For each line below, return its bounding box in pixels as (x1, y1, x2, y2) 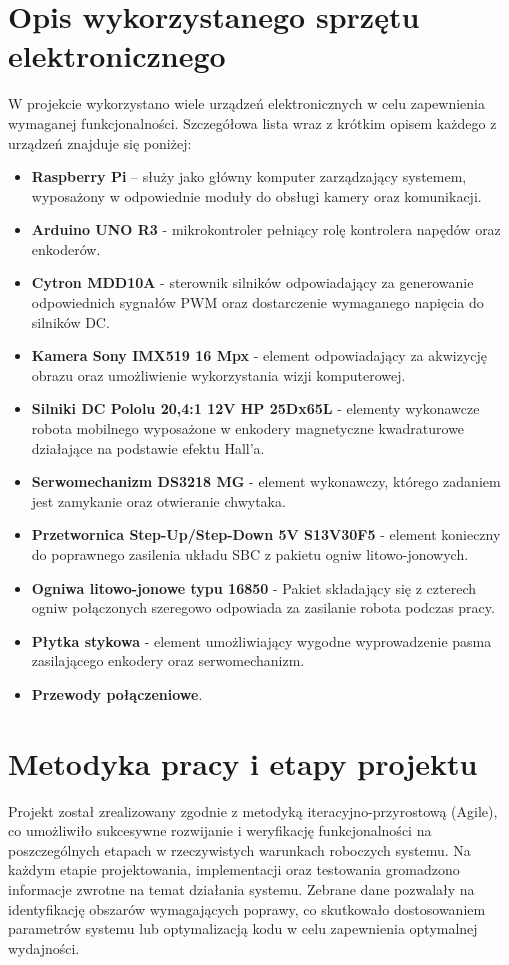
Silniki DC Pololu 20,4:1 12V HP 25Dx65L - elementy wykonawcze (31, 398, 480, 419)
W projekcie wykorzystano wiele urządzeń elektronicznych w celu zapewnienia (8, 93, 485, 114)
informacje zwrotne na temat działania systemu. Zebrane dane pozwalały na (8, 879, 475, 900)
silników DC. (31, 311, 110, 332)
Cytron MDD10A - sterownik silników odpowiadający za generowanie (31, 272, 474, 293)
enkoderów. (31, 238, 101, 259)
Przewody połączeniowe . (31, 683, 203, 704)
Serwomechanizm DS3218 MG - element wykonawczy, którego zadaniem (31, 471, 501, 492)
